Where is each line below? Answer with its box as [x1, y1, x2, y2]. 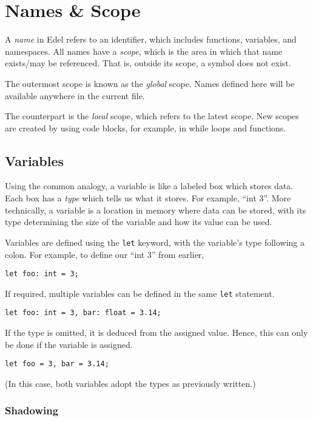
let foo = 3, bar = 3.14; [5, 360, 109, 369]
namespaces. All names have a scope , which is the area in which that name [5, 44, 283, 57]
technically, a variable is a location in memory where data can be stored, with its [5, 203, 306, 216]
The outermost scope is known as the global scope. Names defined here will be [5, 77, 295, 89]
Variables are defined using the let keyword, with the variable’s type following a [5, 235, 305, 248]
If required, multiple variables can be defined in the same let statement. [5, 287, 275, 299]
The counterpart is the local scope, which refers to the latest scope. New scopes [5, 110, 299, 122]
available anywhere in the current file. [5, 89, 145, 102]
